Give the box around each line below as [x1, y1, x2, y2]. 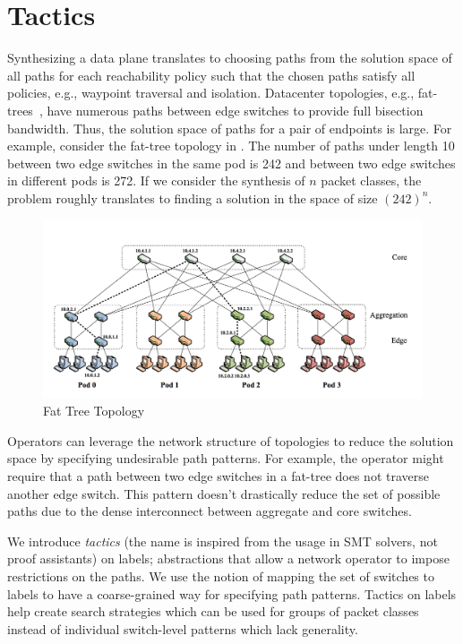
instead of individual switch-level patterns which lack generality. [7, 619, 358, 638]
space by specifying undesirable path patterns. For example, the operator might [7, 449, 444, 468]
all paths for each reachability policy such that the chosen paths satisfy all [7, 65, 416, 84]
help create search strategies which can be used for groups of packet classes [7, 602, 419, 621]
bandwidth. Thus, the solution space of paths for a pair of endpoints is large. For [7, 118, 452, 137]
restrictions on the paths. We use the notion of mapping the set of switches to [7, 566, 434, 585]
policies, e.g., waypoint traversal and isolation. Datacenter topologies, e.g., [7, 83, 415, 102]
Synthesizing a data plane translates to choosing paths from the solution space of [7, 48, 452, 67]
